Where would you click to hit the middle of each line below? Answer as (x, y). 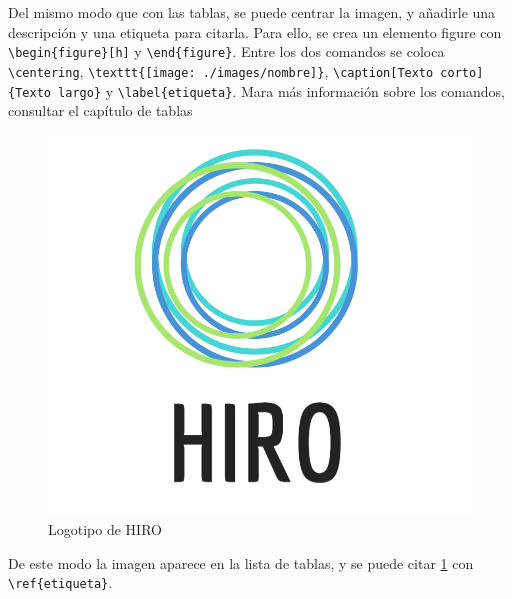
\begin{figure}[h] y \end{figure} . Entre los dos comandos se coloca (226, 51)
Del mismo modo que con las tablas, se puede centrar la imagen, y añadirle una (252, 12)
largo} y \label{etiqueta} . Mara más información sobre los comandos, (281, 90)
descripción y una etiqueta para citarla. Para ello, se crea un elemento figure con (255, 31)
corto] (462, 72)
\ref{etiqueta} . (60, 582)
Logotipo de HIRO (105, 529)
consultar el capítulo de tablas (100, 110)
